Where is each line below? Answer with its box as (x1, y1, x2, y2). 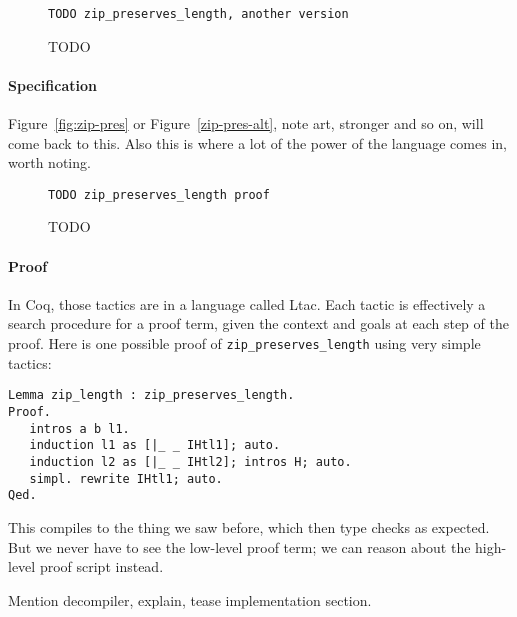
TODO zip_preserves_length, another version (48, 7, 349, 21)
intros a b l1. (29, 421, 130, 436)
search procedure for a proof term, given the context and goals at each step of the (8, 313, 509, 334)
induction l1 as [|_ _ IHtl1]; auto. (29, 438, 281, 453)
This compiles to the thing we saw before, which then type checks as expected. (8, 516, 490, 537)
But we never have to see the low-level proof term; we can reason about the (8, 536, 471, 557)
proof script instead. (39, 556, 164, 577)
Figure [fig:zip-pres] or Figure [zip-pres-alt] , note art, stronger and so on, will (8, 113, 484, 134)
